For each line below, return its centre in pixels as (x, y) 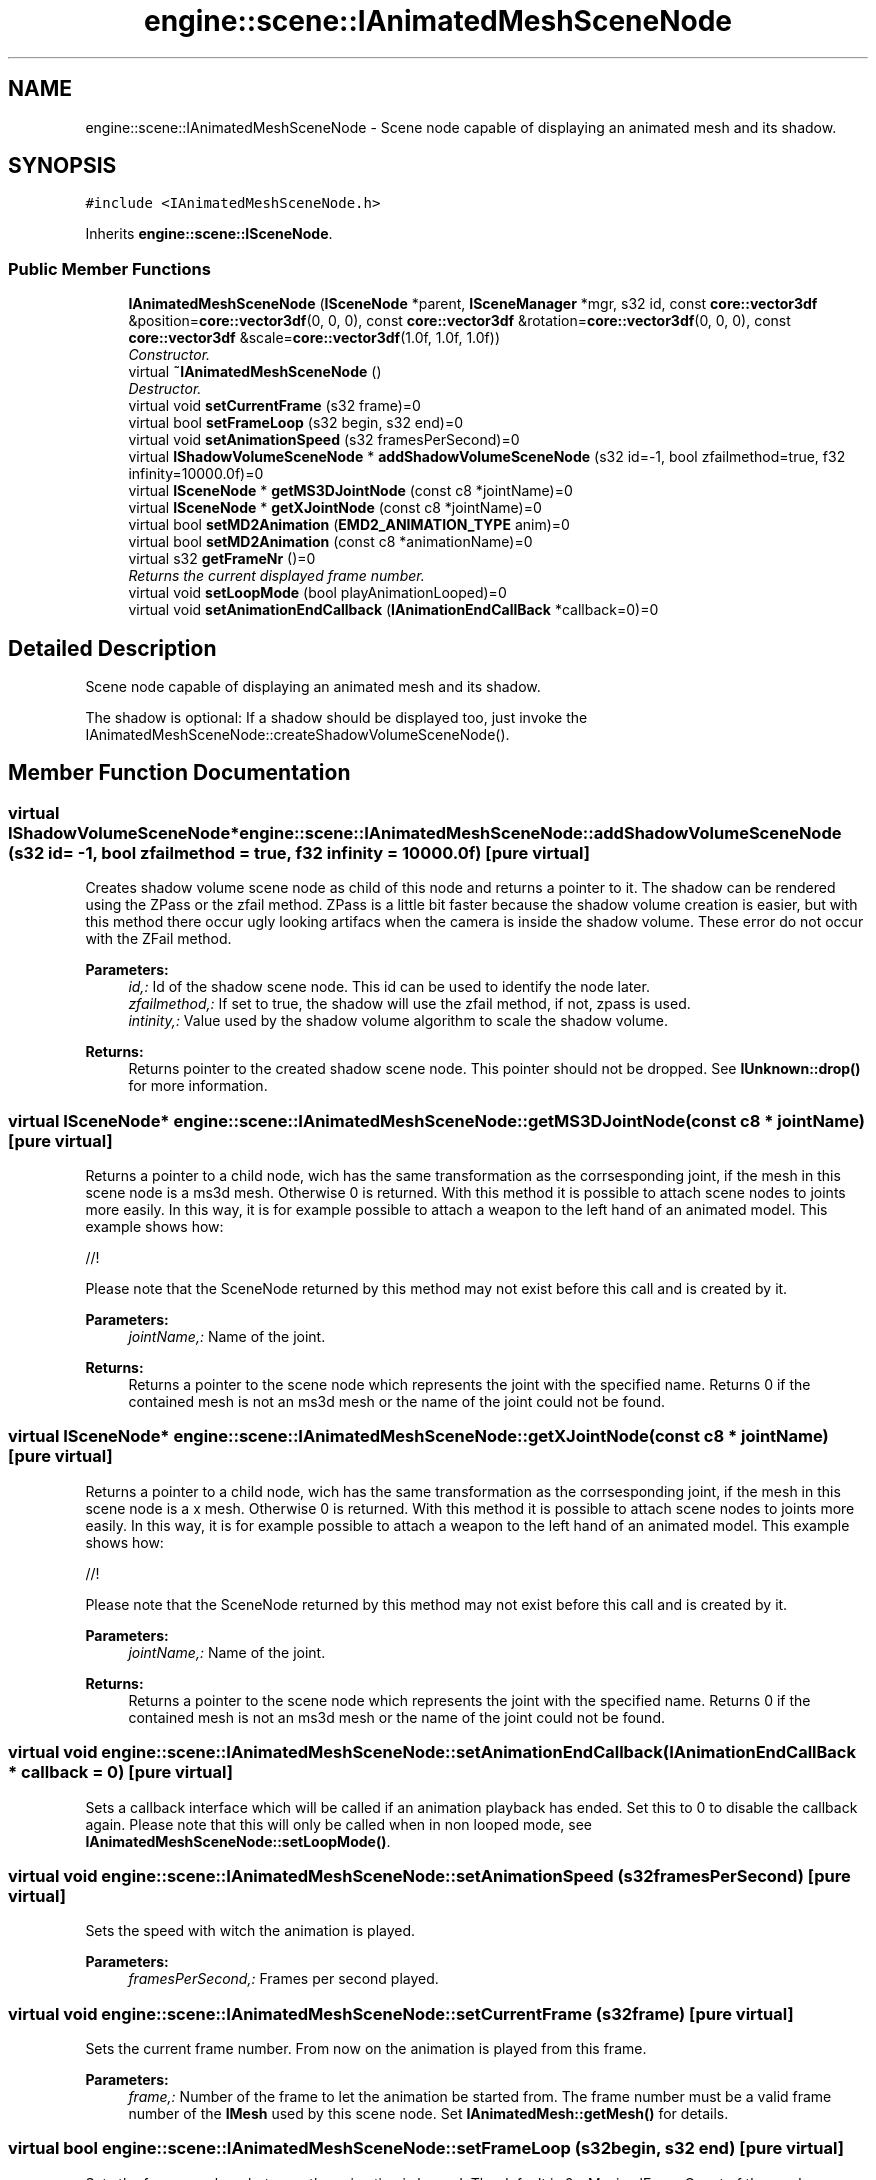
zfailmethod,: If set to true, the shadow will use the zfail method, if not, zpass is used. (409, 1004)
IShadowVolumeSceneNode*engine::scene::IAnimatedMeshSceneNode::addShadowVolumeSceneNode (425, 832)
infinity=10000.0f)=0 (196, 474)
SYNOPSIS (62, 166)
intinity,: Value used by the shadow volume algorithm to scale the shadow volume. (398, 1021)
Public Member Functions (109, 268)
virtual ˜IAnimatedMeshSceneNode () (255, 372)
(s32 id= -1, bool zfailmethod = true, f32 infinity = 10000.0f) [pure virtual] (299, 852)
